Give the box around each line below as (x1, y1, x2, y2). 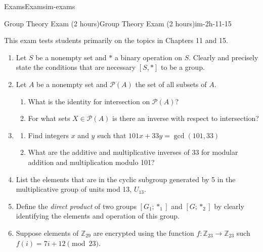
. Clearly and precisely (189, 52, 258, 62)
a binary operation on (114, 52, 183, 62)
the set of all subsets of (135, 78, 207, 89)
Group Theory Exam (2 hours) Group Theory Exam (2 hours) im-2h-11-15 (4, 18, 232, 28)
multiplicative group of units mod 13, (16, 184, 132, 194)
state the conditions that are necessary (16, 62, 136, 72)
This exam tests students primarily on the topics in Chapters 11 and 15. (4, 35, 228, 46)
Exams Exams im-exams (4, 1, 75, 11)
